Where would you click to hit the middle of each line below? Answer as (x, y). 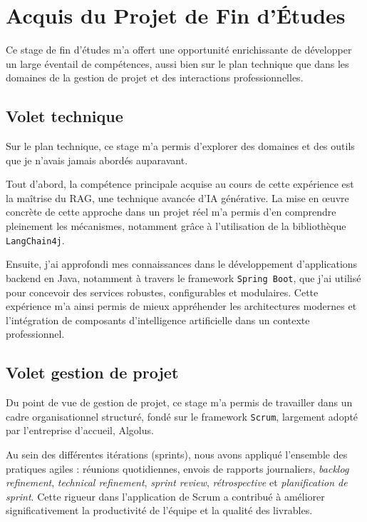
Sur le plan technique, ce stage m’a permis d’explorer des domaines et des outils (180, 146)
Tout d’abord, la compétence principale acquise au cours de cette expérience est (180, 184)
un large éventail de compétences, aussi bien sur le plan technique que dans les (177, 63)
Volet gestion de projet (92, 372)
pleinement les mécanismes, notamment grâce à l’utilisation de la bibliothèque (176, 226)
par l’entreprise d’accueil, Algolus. (80, 430)
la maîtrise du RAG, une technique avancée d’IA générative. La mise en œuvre (177, 197)
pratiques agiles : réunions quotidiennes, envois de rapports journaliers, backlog (177, 468)
